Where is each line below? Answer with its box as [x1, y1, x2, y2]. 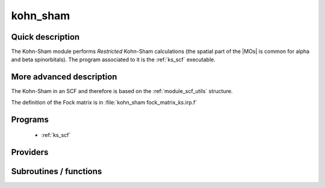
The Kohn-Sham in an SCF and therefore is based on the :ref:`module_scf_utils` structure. [11, 88, 233, 95]
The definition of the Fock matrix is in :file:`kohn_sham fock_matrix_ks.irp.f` [11, 99, 197, 106]
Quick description [11, 32, 80, 42]
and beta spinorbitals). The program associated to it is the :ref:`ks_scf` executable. [11, 56, 216, 63]
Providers [11, 147, 49, 157]
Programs [11, 114, 49, 124]
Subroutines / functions [11, 166, 102, 177]
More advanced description [11, 72, 117, 82]
